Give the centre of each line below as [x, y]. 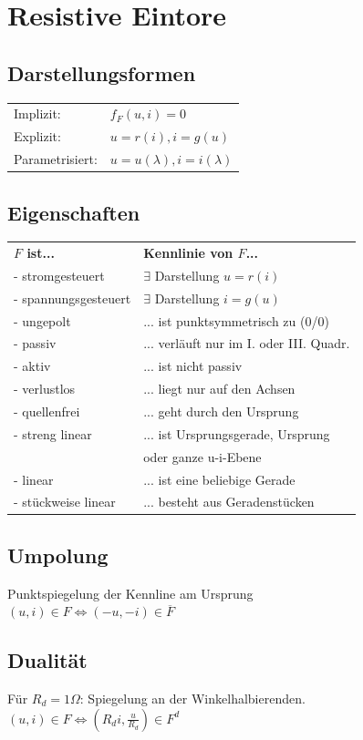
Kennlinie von [188, 253]
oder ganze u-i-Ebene [202, 456]
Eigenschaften [74, 212]
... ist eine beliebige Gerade [219, 479]
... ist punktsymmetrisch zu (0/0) [236, 320]
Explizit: [37, 136]
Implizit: [37, 113]
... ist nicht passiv [193, 366]
